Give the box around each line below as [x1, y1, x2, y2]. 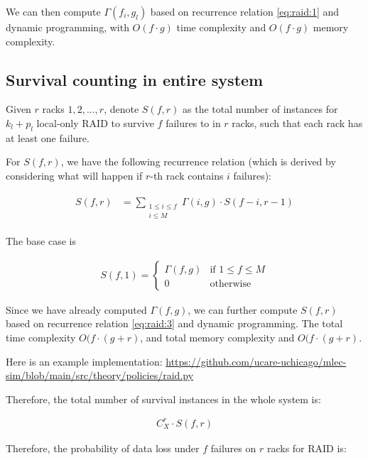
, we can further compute [188, 302, 298, 317]
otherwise [210, 278, 251, 289]
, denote [104, 102, 139, 116]
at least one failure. [6, 130, 90, 145]
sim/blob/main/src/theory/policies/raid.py [6, 368, 194, 383]
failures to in [166, 115, 221, 130]
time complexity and [176, 20, 266, 34]
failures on [210, 440, 256, 455]
